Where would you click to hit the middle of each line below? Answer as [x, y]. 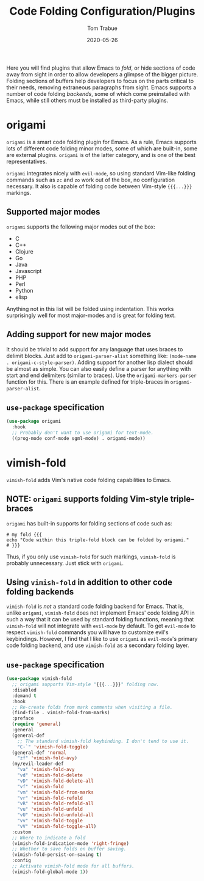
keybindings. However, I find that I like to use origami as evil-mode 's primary [102, 639]
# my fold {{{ [24, 535]
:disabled [24, 690]
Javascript [28, 271]
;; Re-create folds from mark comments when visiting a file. [92, 707]
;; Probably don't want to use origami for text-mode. [83, 433]
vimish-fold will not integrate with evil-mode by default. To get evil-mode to [101, 626]
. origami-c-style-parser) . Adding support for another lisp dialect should [100, 362]
